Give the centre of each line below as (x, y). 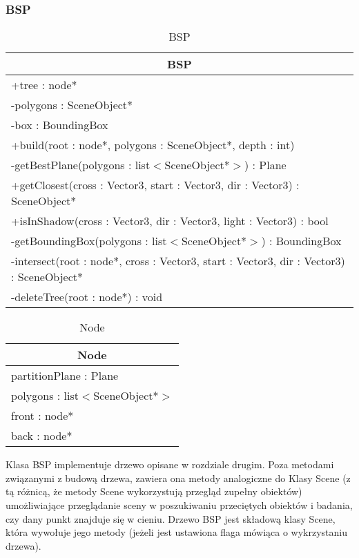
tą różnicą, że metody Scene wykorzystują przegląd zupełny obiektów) (154, 491)
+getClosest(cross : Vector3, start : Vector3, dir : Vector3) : (155, 185)
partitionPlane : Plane (65, 376)
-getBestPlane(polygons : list (81, 165)
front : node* (42, 416)
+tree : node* (44, 85)
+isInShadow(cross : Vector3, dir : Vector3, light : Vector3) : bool (170, 221)
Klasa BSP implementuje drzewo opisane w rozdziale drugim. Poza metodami (170, 464)
